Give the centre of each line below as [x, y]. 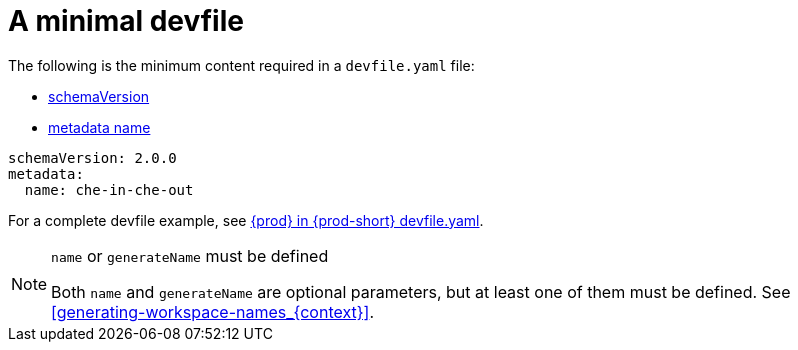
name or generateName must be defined [190, 255]
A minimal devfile [126, 21]
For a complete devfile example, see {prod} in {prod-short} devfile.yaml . [246, 220]
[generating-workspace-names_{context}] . [212, 311]
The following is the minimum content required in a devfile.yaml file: [241, 65]
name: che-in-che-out [109, 189]
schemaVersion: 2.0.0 [92, 157]
